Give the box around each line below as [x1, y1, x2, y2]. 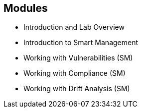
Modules [3, 2, 48, 14]
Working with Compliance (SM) [23, 69, 126, 78]
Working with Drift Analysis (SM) [23, 84, 130, 93]
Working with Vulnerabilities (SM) [23, 54, 133, 62]
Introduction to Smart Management [23, 38, 139, 47]
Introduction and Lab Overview [23, 23, 125, 32]
